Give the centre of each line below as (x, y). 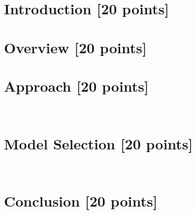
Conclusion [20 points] (81, 201)
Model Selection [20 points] (98, 143)
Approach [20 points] (77, 86)
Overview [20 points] (75, 47)
